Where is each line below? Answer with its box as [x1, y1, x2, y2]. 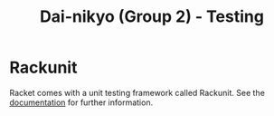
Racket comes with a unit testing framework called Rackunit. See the [9, 87, 265, 98]
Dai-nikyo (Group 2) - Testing [39, 6, 265, 27]
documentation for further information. [9, 97, 154, 108]
